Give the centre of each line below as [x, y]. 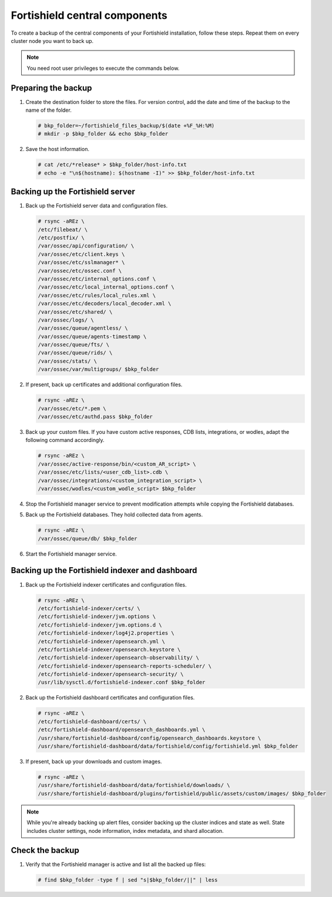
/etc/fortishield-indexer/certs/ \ [89, 608]
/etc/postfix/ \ [61, 238]
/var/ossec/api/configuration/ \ [86, 246]
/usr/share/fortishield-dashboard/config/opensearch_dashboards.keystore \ [150, 738]
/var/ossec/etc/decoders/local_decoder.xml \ [105, 304]
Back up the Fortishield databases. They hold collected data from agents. [114, 515]
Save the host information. [57, 149]
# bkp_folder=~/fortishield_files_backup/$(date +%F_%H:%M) [126, 125]
